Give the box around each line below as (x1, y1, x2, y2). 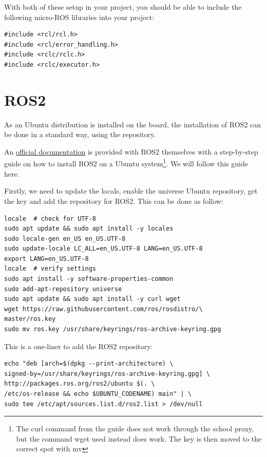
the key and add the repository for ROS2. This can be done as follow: (4, 195, 223, 206)
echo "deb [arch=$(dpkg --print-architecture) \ (4, 360, 174, 368)
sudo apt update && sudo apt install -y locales (4, 225, 174, 233)
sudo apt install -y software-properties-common (4, 275, 174, 283)
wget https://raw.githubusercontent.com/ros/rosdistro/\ (4, 305, 203, 313)
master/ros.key (4, 315, 56, 323)
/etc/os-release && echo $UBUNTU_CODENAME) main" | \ (4, 390, 192, 397)
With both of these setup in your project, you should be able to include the (4, 2, 242, 12)
